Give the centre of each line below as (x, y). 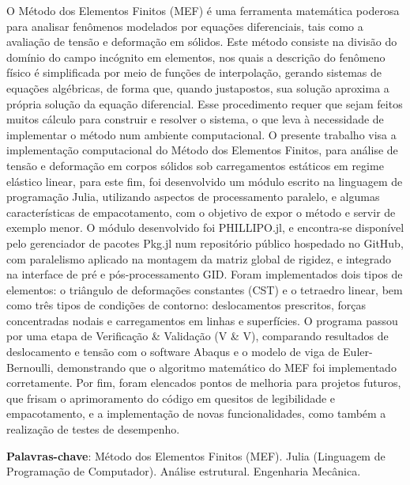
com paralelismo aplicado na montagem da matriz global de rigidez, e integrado (199, 258)
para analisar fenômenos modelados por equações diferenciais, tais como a (185, 26)
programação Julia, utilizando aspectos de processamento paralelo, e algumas (193, 197)
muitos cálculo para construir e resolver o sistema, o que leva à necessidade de (195, 119)
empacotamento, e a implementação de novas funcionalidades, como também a (196, 413)
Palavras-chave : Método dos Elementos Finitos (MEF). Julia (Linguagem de (196, 455)
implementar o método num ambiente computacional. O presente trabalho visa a (201, 134)
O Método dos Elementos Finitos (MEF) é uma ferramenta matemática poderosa (203, 10)
